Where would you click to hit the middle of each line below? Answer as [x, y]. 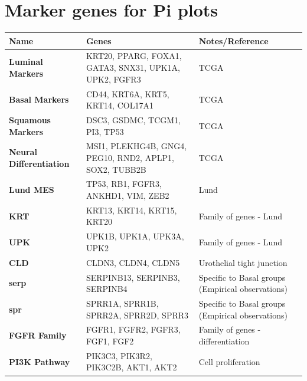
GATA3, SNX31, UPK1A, [133, 68]
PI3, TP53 [105, 131]
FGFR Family [38, 335]
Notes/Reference [233, 40]
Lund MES [32, 190]
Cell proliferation [229, 361]
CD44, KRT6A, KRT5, [128, 93]
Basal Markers [39, 99]
